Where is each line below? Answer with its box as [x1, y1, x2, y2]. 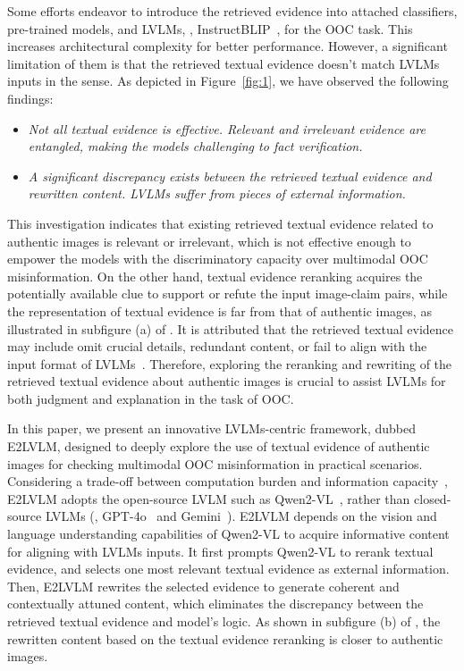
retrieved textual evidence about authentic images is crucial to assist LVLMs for [7, 372, 446, 390]
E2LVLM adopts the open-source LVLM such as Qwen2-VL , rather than [7, 489, 410, 507]
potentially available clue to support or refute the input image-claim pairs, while [7, 284, 448, 303]
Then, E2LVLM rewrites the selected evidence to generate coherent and [7, 576, 400, 595]
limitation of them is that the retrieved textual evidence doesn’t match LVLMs [7, 54, 440, 72]
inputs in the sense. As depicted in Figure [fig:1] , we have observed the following [7, 71, 449, 90]
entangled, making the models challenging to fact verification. [28, 137, 363, 155]
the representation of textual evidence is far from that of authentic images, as [7, 301, 432, 320]
